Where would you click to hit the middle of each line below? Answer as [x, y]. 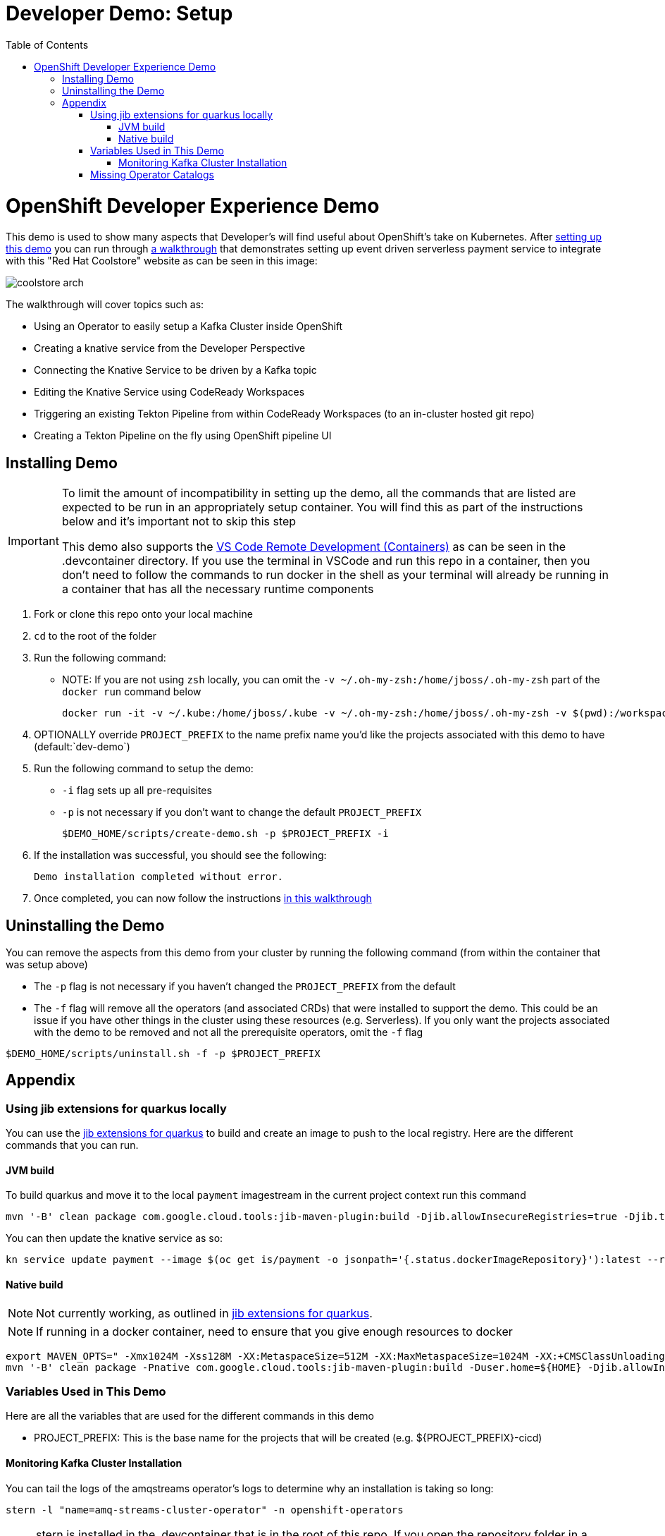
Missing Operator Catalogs [152, 174]
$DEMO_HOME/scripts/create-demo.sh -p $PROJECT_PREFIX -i [225, 834]
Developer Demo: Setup [119, 13]
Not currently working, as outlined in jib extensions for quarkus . [204, 1313]
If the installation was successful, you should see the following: [180, 855]
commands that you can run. [72, 1145]
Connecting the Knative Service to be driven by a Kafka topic [175, 370]
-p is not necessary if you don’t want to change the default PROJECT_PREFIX [242, 812]
